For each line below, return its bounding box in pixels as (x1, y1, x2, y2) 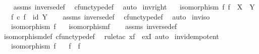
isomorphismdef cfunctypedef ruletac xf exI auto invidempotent (4, 30, 219, 41)
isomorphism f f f (11, 40, 80, 51)
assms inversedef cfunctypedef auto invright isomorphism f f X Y (13, 1, 255, 11)
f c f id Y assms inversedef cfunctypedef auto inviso (11, 11, 210, 21)
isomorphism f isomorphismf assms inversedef (11, 21, 177, 31)
